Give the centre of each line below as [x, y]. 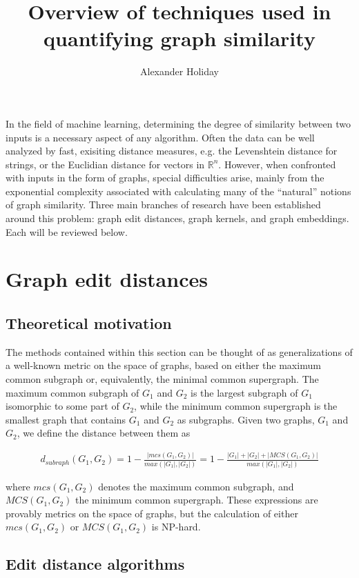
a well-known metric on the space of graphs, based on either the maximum [163, 365]
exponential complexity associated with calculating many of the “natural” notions [178, 191]
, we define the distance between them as [104, 433]
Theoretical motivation [89, 323]
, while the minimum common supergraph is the [236, 406]
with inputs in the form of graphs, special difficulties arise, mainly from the [165, 178]
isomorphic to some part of [62, 406]
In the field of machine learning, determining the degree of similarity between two [178, 123]
